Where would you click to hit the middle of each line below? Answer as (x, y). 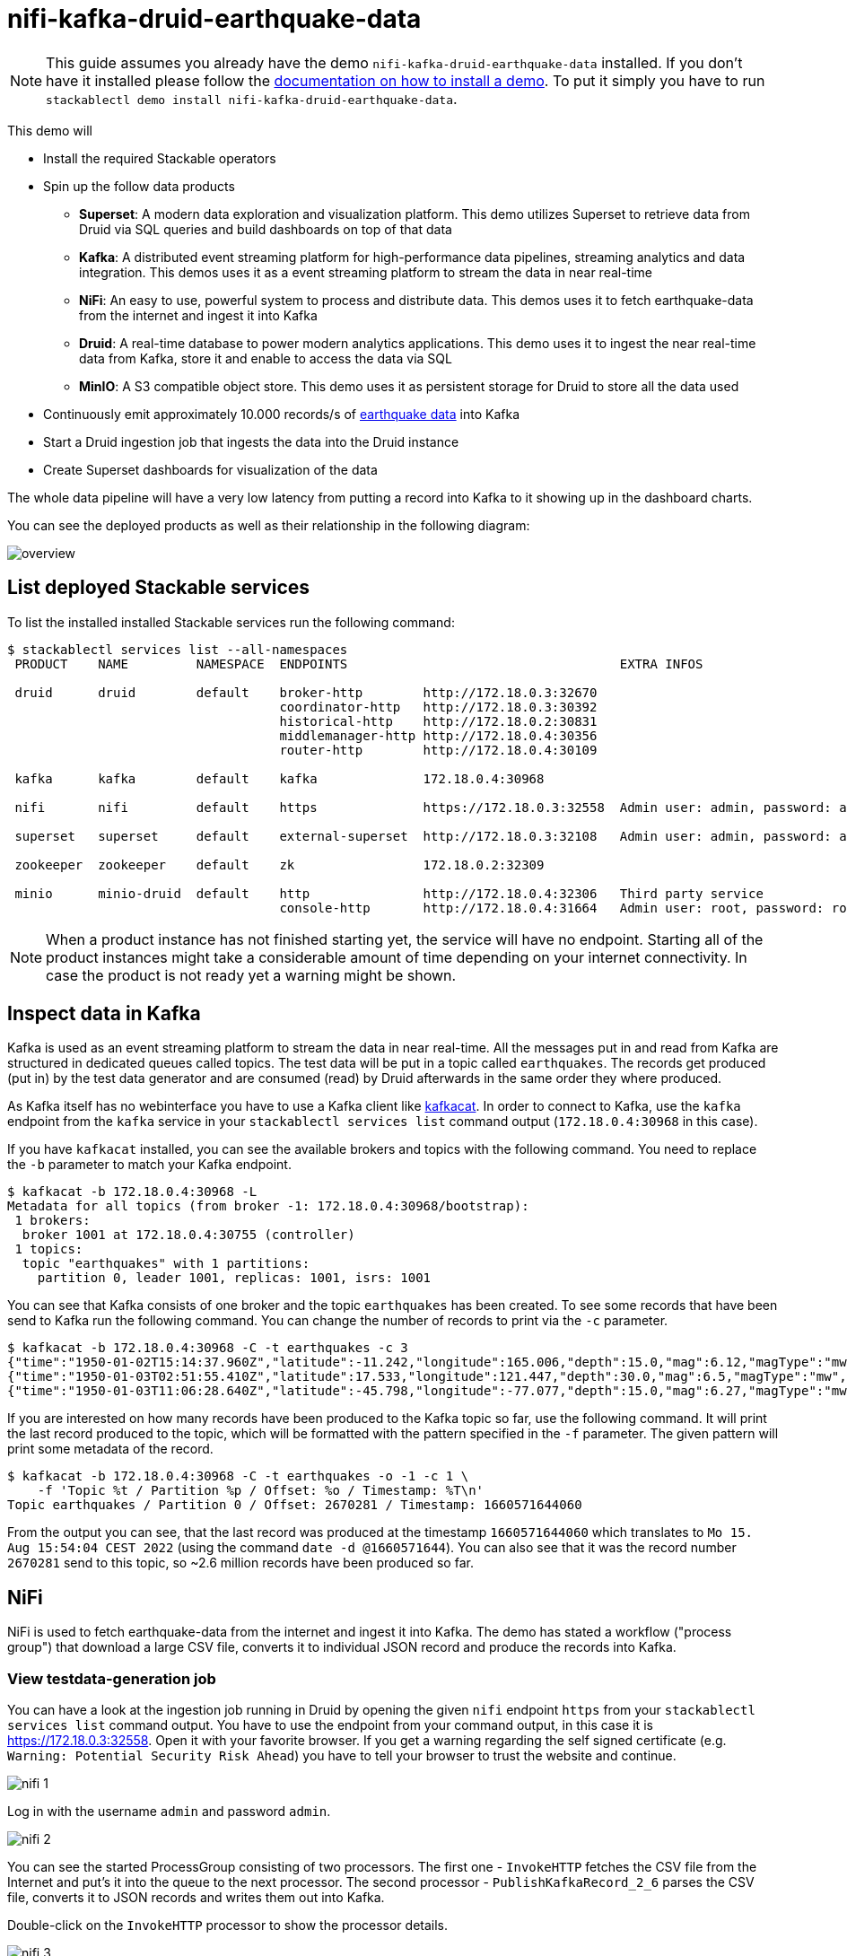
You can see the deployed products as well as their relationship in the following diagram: (269, 525)
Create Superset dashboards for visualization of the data (210, 469)
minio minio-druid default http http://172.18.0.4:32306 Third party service (389, 893)
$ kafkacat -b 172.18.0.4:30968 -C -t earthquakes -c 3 (208, 1348)
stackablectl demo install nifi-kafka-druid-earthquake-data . (252, 98)
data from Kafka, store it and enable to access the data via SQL (266, 358)
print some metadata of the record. (110, 1449)
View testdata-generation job (112, 1678)
